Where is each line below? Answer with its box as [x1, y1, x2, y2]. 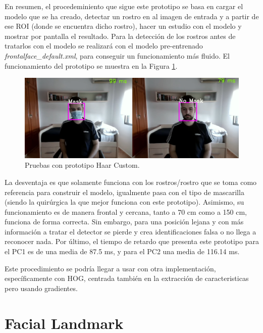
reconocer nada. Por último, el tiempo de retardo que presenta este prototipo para [5, 236, 259, 247]
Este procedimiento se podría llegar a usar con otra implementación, [5, 263, 216, 273]
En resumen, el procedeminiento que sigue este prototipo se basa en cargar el [5, 1, 243, 11]
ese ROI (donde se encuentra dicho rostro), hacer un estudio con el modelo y [5, 21, 242, 31]
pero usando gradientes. [5, 282, 78, 293]
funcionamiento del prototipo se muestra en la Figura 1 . [5, 60, 178, 71]
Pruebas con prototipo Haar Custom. [25, 160, 140, 170]
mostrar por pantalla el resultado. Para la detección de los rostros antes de [5, 30, 236, 41]
